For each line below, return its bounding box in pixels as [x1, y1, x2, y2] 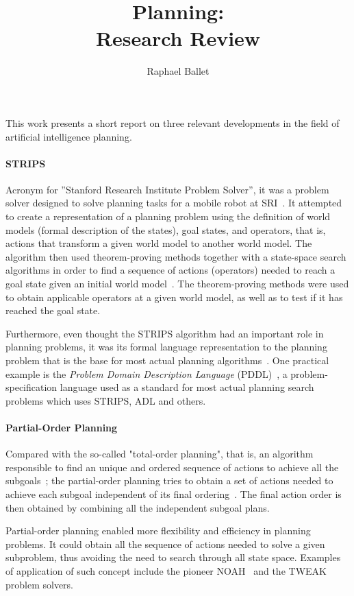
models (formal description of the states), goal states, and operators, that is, [5, 222, 326, 237]
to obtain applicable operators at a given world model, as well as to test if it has [5, 289, 343, 304]
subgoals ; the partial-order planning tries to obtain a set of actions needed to [5, 473, 333, 488]
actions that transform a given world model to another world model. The [5, 236, 312, 250]
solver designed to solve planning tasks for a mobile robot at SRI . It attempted [5, 195, 342, 210]
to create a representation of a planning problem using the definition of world [5, 209, 331, 224]
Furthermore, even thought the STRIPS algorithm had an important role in [5, 326, 324, 340]
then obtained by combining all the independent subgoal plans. [5, 500, 270, 514]
